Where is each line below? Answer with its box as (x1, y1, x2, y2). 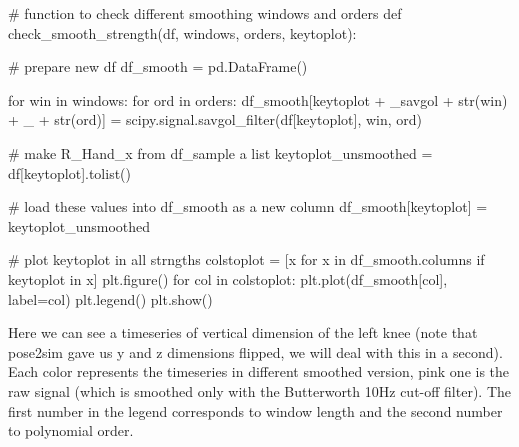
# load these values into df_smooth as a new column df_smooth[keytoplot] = (8, 196, 488, 217)
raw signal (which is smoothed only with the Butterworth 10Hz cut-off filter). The (8, 380, 512, 401)
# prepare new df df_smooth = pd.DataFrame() (8, 56, 308, 77)
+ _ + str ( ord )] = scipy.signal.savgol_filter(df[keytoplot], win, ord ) (8, 109, 423, 130)
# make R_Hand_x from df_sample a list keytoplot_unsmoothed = (8, 142, 433, 163)
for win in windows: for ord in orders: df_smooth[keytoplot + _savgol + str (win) (8, 89, 508, 110)
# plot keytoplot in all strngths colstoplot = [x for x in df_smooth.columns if (8, 249, 485, 270)
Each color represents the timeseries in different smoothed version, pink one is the (8, 361, 510, 382)
